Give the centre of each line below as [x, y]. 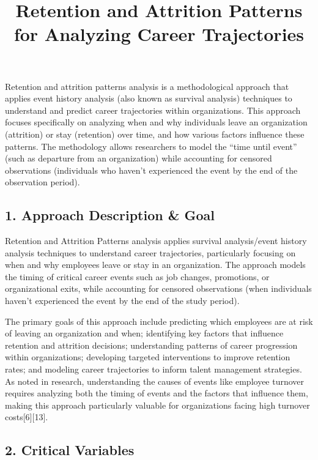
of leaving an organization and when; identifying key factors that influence [144, 333]
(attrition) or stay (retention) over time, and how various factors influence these [155, 134]
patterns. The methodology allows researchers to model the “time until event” [151, 146]
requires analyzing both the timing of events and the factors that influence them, [157, 393]
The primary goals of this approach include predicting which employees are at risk [159, 321]
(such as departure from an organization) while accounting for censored [139, 158]
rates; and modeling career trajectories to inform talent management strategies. [153, 369]
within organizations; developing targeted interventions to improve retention [148, 357]
